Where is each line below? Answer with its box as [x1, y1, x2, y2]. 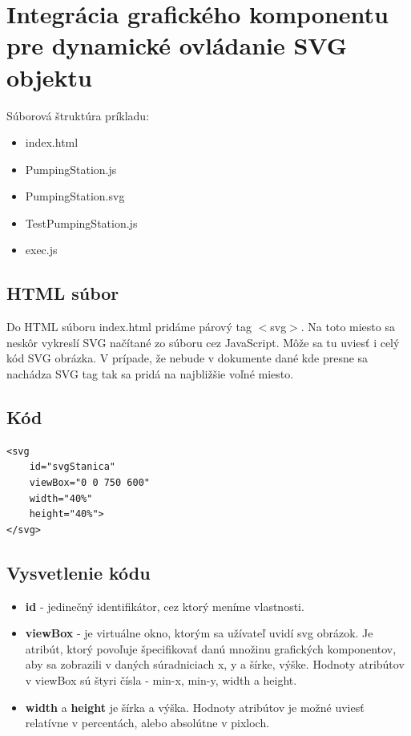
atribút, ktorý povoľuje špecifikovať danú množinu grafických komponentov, [25, 640, 397, 657]
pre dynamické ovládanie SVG [6, 29, 348, 62]
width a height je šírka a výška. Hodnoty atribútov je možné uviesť [25, 698, 365, 715]
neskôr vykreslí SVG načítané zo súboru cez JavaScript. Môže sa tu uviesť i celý [6, 334, 400, 350]
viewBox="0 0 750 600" [29, 477, 150, 489]
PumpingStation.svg [25, 188, 125, 204]
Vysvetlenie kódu [6, 560, 151, 584]
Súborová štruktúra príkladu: [6, 107, 150, 123]
